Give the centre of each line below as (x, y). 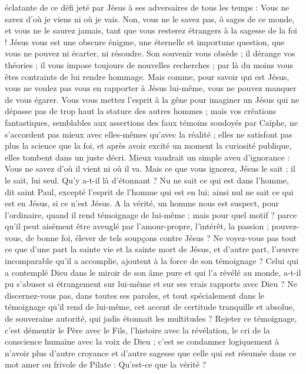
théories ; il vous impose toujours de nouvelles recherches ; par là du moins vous (149, 64)
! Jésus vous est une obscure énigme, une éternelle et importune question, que (145, 41)
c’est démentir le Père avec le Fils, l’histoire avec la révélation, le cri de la (137, 330)
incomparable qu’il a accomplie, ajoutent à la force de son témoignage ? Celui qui (152, 261)
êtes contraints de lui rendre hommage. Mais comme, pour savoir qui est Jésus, (147, 76)
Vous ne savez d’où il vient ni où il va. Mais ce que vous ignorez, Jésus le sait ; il (150, 168)
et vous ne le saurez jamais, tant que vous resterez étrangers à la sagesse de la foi (151, 30)
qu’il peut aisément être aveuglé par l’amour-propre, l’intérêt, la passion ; (137, 226)
